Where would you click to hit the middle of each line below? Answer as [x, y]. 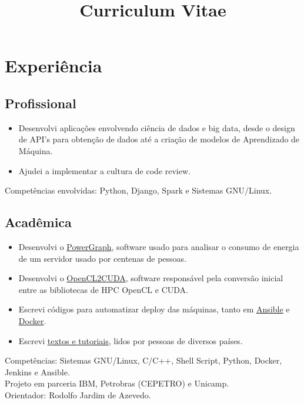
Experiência [54, 66]
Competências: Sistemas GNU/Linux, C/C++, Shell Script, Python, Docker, [143, 360]
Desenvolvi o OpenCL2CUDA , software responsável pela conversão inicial [151, 278]
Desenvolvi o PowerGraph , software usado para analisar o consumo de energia [159, 246]
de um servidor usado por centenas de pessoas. [103, 258]
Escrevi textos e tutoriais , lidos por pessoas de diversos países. [131, 340]
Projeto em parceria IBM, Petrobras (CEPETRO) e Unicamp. [117, 383]
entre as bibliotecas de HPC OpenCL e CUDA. [103, 289]
